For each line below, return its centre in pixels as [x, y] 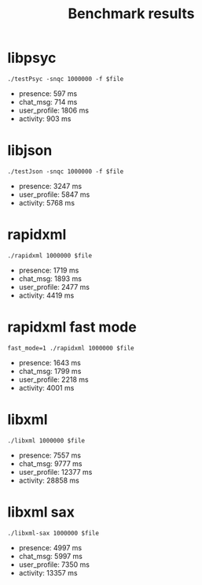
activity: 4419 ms [46, 295]
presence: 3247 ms [50, 186]
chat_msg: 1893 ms [50, 278]
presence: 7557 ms [50, 455]
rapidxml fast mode [72, 327]
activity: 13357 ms [48, 572]
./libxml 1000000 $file [46, 441]
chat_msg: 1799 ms [50, 371]
